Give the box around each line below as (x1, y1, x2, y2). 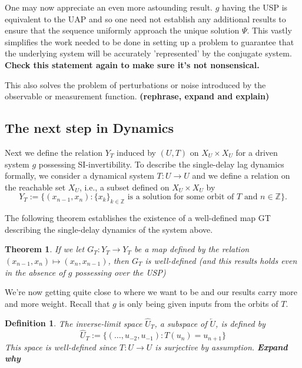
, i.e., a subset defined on (79, 180, 170, 193)
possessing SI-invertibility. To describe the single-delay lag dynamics (38, 158, 284, 170)
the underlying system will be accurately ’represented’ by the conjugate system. (5, 47, 292, 59)
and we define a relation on (192, 169, 290, 182)
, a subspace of (154, 317, 207, 329)
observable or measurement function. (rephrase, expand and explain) (5, 90, 270, 102)
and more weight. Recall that (5, 297, 110, 309)
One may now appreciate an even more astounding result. (5, 1, 213, 13)
